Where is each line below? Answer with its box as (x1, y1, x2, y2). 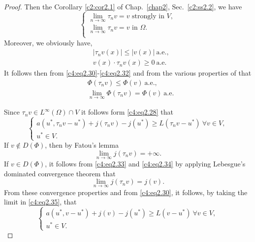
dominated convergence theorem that (4, 168, 116, 178)
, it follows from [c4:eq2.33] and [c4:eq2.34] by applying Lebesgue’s (45, 159, 246, 169)
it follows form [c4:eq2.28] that (81, 107, 173, 117)
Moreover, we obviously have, (4, 37, 93, 47)
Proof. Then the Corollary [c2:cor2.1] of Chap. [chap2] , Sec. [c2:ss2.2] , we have (4, 1, 242, 11)
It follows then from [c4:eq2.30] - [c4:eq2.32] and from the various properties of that (4, 68, 252, 78)
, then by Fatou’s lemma (45, 140, 119, 150)
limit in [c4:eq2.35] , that (4, 197, 77, 207)
